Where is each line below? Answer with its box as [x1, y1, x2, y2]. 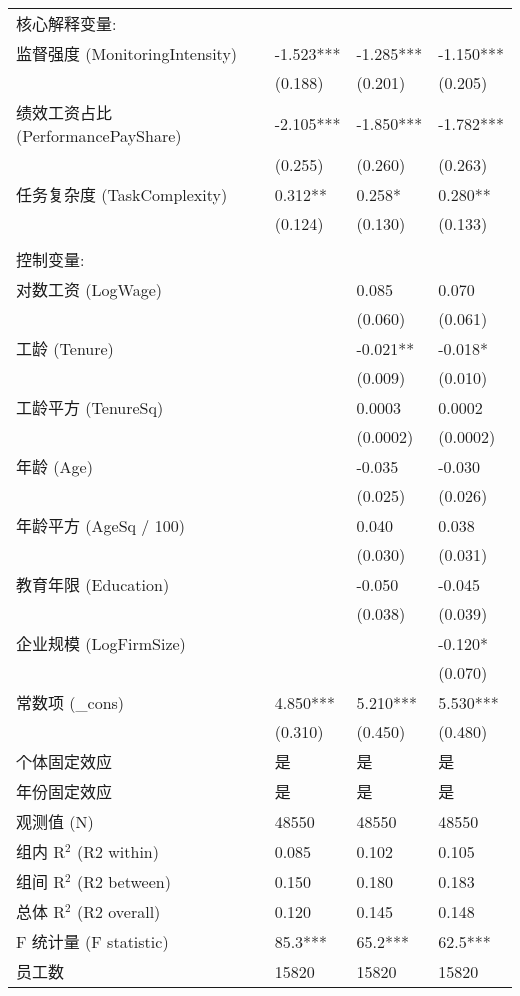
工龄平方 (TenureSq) [16, 396, 164, 419]
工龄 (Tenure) [16, 337, 114, 360]
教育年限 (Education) [16, 573, 170, 596]
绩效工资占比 [16, 101, 113, 124]
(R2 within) [76, 840, 159, 863]
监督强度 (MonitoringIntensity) [16, 42, 238, 65]
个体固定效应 [16, 750, 113, 773]
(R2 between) [76, 870, 171, 893]
